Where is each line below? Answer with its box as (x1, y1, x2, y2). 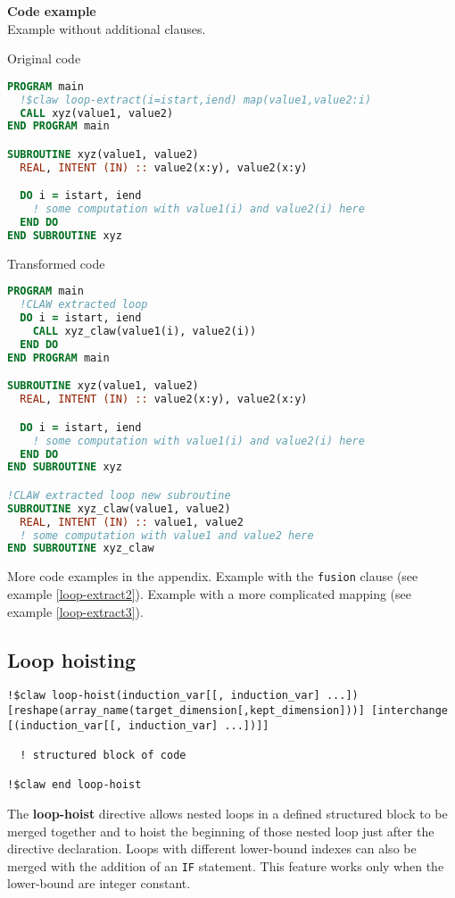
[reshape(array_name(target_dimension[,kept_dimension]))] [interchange (7, 703, 448, 717)
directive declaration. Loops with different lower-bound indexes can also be (7, 839, 417, 858)
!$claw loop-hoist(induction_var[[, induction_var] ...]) (7, 689, 359, 703)
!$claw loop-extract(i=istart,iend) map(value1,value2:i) (20, 93, 372, 106)
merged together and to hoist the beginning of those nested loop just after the (7, 821, 434, 840)
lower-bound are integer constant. (7, 874, 191, 893)
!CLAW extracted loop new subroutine (7, 488, 231, 502)
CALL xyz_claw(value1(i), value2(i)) (32, 325, 257, 338)
